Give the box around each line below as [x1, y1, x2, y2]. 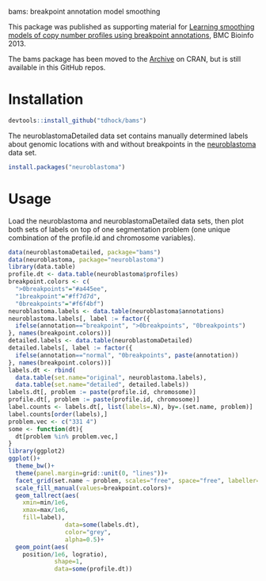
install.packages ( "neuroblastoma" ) [8, 162, 126, 171]
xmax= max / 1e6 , [22, 506, 69, 514]
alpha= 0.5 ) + [64, 535, 104, 544]
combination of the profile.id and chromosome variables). [8, 233, 196, 243]
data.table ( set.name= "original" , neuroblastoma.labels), [15, 373, 207, 381]
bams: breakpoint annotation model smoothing [8, 7, 161, 16]
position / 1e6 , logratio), [22, 550, 108, 558]
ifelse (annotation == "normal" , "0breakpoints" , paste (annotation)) [15, 351, 239, 359]
